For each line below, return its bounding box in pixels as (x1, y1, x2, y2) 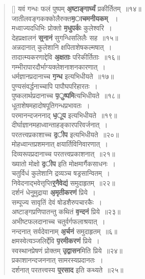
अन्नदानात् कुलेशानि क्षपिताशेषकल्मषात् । (11, 42, 112, 52)
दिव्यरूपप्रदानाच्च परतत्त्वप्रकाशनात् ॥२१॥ (11, 148, 115, 159)
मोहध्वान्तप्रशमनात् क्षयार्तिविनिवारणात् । (11, 139, 108, 149)
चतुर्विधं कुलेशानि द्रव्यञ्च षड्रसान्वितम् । (11, 168, 110, 178)
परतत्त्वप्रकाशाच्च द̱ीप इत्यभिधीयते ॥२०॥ (11, 129, 119, 139)
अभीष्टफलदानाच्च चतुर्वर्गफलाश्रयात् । (11, 216, 106, 227)
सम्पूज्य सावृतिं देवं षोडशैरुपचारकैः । (11, 197, 102, 207)
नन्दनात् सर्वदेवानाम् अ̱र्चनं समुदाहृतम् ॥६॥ (11, 226, 117, 236)
